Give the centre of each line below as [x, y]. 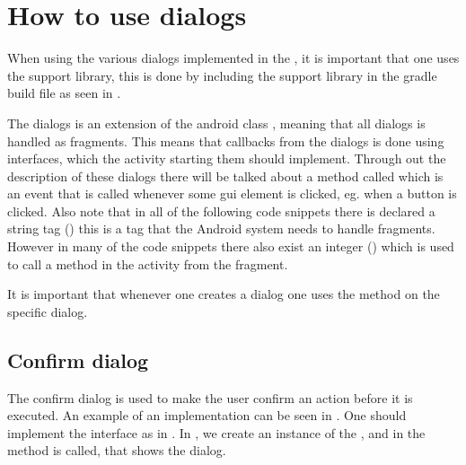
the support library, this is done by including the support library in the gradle [222, 75]
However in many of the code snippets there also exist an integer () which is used [231, 246]
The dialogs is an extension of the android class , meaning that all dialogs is [216, 123]
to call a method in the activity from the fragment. [148, 263]
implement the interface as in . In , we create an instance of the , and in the [216, 432]
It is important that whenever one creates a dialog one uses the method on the [224, 294]
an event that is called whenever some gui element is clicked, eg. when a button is [232, 193]
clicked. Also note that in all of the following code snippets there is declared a [221, 211]
